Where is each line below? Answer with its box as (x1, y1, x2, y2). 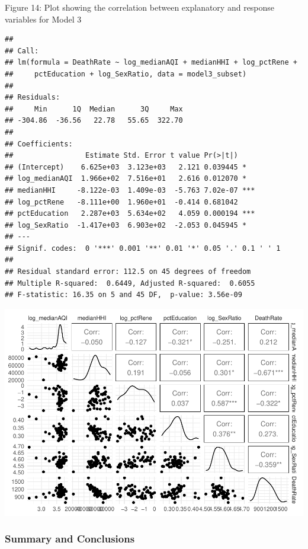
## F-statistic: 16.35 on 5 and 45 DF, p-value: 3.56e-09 (5, 291, 242, 299)
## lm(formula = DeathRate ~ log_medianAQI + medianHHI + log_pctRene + (5, 58, 297, 67)
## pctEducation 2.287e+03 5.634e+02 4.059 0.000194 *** (5, 209, 255, 218)
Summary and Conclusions (5, 531, 135, 546)
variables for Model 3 (5, 12, 82, 25)
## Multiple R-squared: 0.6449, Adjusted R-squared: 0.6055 (5, 279, 255, 288)
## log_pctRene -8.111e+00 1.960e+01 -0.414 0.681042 (5, 197, 238, 206)
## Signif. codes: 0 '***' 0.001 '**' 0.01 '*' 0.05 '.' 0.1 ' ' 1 (5, 244, 281, 253)
